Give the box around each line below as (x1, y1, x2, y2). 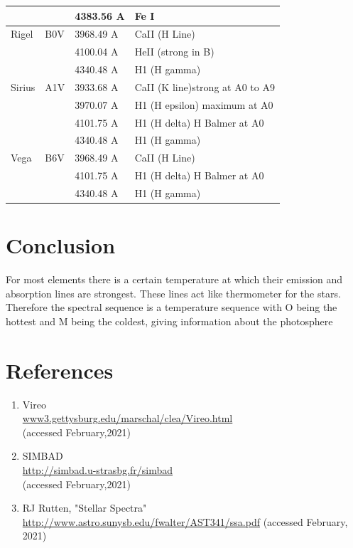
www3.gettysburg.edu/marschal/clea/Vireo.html (22, 411, 233, 426)
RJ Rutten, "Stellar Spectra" (22, 500, 147, 515)
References (6, 355, 114, 384)
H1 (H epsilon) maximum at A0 (134, 97, 273, 112)
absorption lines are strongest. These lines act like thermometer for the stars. (6, 285, 341, 300)
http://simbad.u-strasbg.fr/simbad (22, 463, 173, 478)
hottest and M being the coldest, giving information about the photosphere (6, 313, 333, 328)
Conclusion (6, 231, 116, 260)
